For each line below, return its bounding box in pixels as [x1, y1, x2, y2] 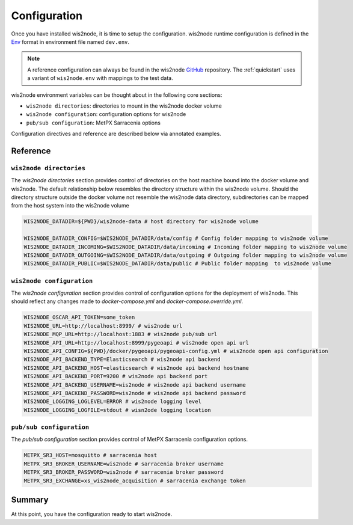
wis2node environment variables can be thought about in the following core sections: [11, 91, 223, 99]
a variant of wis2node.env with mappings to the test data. [27, 75, 174, 82]
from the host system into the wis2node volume [11, 202, 129, 209]
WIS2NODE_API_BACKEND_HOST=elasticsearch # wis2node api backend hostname [23, 364, 250, 371]
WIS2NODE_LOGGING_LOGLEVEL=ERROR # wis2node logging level [23, 398, 201, 405]
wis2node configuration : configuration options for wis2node [26, 111, 186, 118]
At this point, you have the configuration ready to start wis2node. [11, 511, 173, 518]
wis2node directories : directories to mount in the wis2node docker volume [26, 102, 222, 109]
